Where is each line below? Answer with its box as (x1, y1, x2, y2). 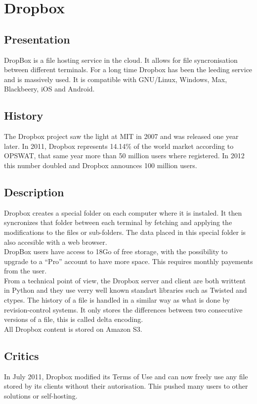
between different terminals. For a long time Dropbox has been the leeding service (4, 64, 253, 75)
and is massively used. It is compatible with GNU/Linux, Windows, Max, (4, 74, 227, 84)
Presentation (4, 31, 70, 46)
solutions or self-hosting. (4, 390, 78, 401)
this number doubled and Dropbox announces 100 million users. (4, 160, 197, 170)
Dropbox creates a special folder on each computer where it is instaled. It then (4, 207, 242, 218)
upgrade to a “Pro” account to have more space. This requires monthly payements (4, 256, 253, 266)
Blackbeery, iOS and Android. (4, 84, 95, 94)
